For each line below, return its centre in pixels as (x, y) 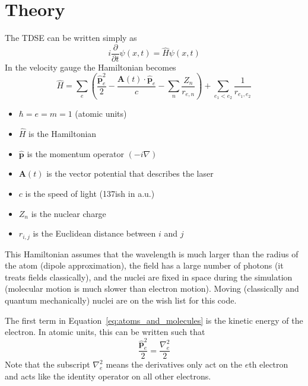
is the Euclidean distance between (94, 233)
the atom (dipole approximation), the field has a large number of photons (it (144, 265)
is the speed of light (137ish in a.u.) (90, 193)
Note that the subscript (47, 364)
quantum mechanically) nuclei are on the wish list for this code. (121, 300)
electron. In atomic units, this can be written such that (105, 332)
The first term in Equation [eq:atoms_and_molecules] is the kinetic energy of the (154, 320)
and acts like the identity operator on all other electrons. (108, 376)
